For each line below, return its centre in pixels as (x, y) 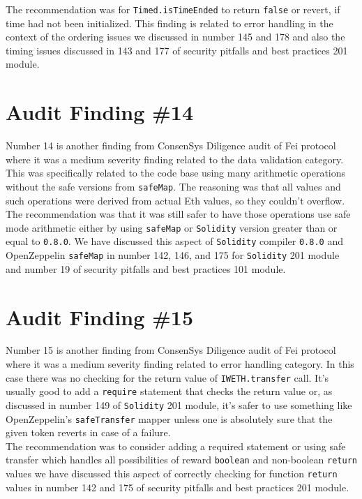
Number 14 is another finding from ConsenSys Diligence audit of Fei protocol (171, 146)
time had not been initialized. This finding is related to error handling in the (169, 23)
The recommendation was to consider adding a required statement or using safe (176, 446)
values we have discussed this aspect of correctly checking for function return (172, 474)
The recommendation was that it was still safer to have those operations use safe (178, 214)
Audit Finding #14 (100, 112)
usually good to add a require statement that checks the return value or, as (169, 391)
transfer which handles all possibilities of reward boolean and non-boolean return (181, 460)
